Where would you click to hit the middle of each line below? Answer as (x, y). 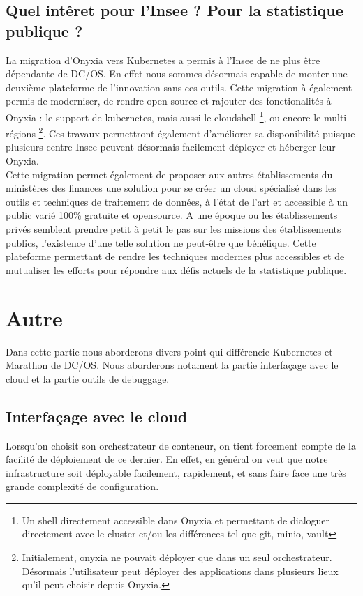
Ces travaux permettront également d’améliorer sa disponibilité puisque (202, 133)
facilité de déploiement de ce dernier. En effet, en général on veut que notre (167, 459)
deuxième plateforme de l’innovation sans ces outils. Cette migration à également (179, 87)
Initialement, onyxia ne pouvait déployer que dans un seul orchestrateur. (177, 557)
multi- (336, 117)
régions (21, 133)
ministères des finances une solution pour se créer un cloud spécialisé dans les (171, 188)
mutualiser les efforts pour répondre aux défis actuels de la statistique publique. (176, 269)
